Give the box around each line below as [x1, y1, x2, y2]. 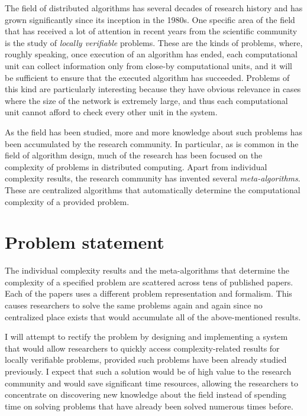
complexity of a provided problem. [5, 195, 130, 207]
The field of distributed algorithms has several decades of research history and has [5, 2, 303, 14]
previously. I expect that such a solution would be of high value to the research [5, 365, 292, 377]
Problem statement [5, 230, 164, 254]
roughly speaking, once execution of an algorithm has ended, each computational [5, 48, 298, 60]
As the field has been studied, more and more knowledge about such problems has [5, 125, 303, 138]
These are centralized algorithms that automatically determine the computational [5, 183, 300, 196]
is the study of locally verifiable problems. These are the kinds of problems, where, [5, 36, 303, 48]
